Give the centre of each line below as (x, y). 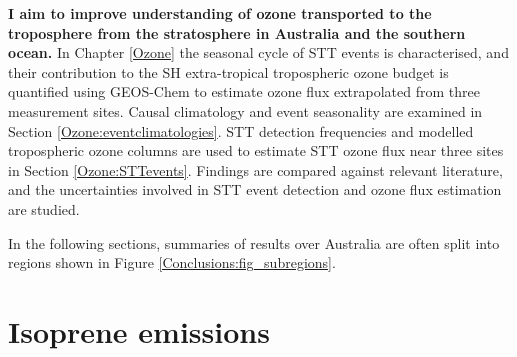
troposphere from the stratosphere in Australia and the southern (237, 32)
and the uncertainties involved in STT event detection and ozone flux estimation (255, 189)
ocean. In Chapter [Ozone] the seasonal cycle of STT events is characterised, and (258, 52)
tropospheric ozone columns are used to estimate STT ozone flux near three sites (256, 150)
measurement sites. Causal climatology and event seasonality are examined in (245, 110)
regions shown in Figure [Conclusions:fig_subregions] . (172, 262)
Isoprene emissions (139, 330)
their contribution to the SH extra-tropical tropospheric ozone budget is (228, 71)
